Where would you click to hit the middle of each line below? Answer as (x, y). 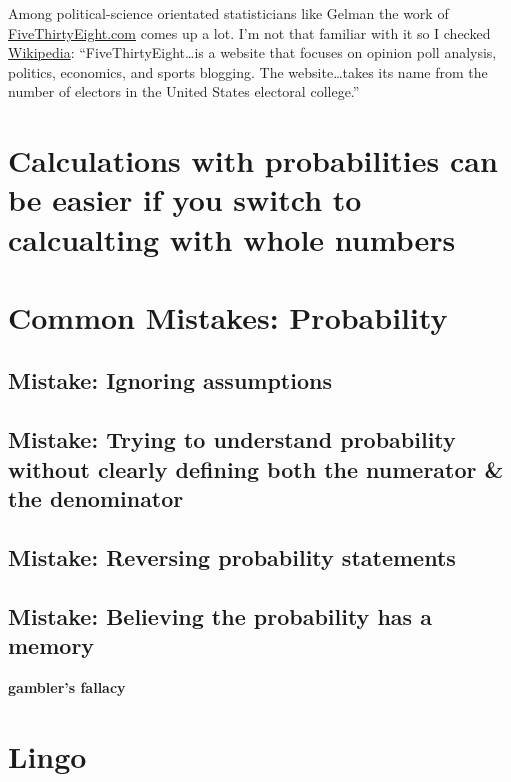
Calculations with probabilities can (253, 160)
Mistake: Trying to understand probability (232, 439)
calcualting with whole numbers (232, 238)
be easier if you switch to (185, 199)
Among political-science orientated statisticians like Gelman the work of (228, 13)
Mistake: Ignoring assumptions (170, 380)
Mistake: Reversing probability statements (232, 556)
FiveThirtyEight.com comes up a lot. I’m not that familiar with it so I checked (249, 32)
